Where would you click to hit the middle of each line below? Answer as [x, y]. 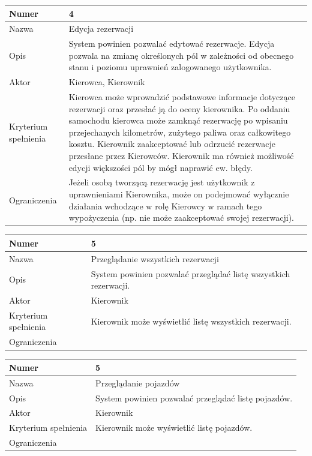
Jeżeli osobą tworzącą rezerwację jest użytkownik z [162, 182]
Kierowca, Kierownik [107, 82]
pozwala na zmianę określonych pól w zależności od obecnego [181, 55]
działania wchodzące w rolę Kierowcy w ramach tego [165, 205]
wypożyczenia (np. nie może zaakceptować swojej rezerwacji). [181, 217]
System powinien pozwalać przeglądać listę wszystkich [190, 273]
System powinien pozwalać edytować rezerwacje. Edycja [172, 43]
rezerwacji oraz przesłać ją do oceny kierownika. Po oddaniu [179, 108]
